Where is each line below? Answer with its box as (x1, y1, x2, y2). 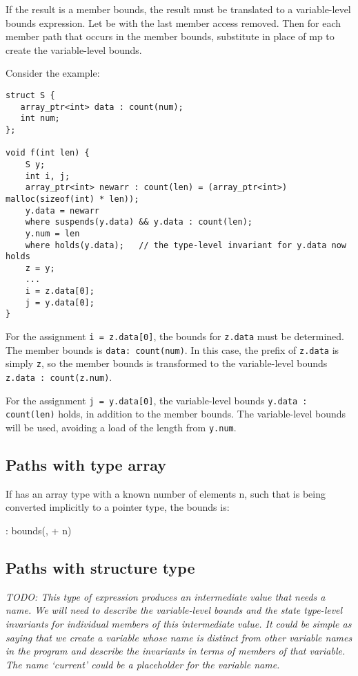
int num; (20, 113, 60, 124)
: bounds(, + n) (6, 523, 72, 538)
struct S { (6, 90, 55, 100)
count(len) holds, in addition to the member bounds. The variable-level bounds (6, 406, 346, 421)
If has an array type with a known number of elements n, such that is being (6, 486, 326, 500)
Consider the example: (6, 66, 100, 80)
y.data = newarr (25, 205, 100, 216)
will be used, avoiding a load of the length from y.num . (6, 420, 237, 435)
